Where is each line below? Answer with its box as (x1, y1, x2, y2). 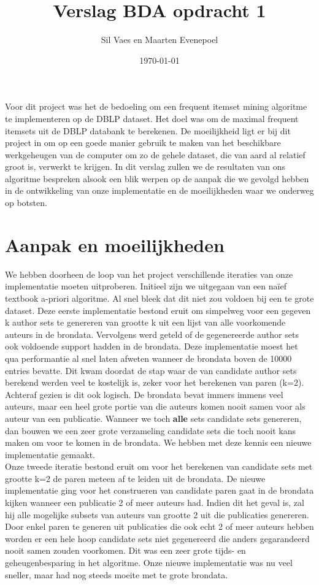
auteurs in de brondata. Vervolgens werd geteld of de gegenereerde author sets (5, 327, 299, 340)
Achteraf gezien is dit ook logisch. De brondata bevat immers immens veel (5, 388, 283, 400)
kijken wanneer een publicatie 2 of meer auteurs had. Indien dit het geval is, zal (5, 496, 304, 509)
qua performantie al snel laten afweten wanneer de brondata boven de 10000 (5, 351, 292, 364)
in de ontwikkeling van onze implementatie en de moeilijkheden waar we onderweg (5, 184, 314, 197)
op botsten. (5, 196, 47, 209)
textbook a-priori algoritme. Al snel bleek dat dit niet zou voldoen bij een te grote (5, 291, 314, 304)
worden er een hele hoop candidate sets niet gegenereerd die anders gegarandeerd (5, 532, 310, 545)
